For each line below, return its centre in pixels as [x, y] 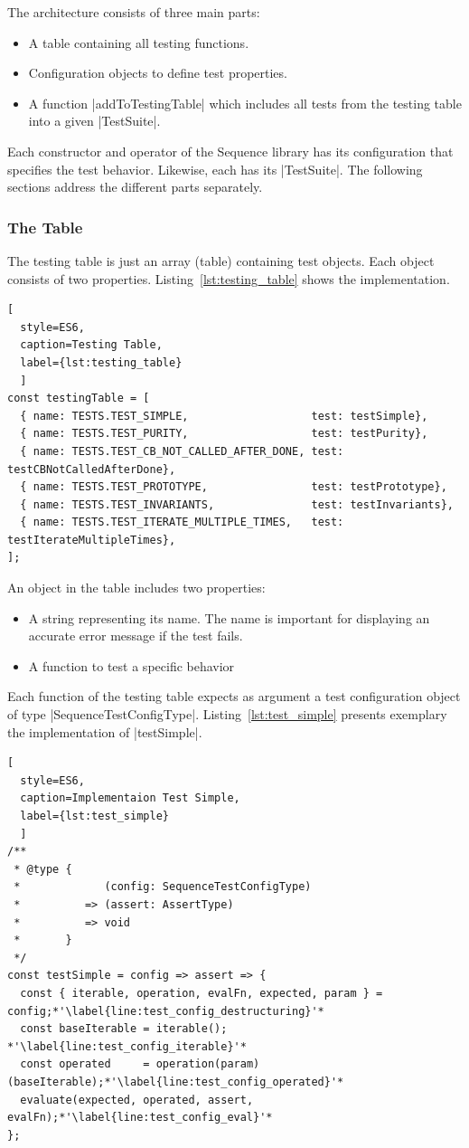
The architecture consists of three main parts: [134, 12]
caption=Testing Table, [91, 345]
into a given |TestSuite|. [94, 121]
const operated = [85, 1064]
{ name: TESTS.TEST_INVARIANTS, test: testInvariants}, [237, 504]
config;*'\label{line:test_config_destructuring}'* [166, 1011]
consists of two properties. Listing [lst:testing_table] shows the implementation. [229, 278]
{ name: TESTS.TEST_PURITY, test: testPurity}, [224, 434]
